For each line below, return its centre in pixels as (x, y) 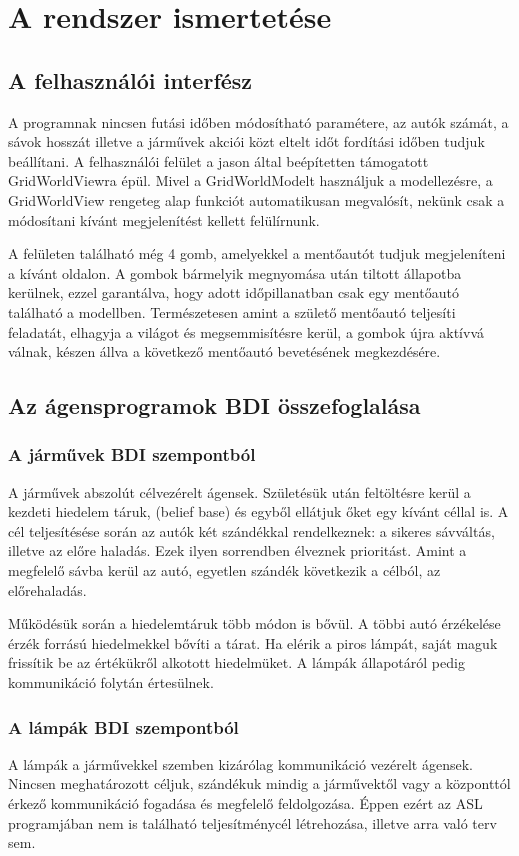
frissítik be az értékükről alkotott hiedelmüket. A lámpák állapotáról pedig (236, 662)
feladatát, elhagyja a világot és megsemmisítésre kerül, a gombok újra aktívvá (246, 331)
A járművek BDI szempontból (132, 454)
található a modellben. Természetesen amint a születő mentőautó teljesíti (232, 311)
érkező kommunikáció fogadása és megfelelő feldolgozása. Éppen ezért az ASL (245, 803)
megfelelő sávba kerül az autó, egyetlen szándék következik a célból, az (224, 570)
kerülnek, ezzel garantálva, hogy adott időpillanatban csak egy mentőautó (233, 292)
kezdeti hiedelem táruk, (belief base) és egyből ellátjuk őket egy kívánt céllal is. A (258, 511)
